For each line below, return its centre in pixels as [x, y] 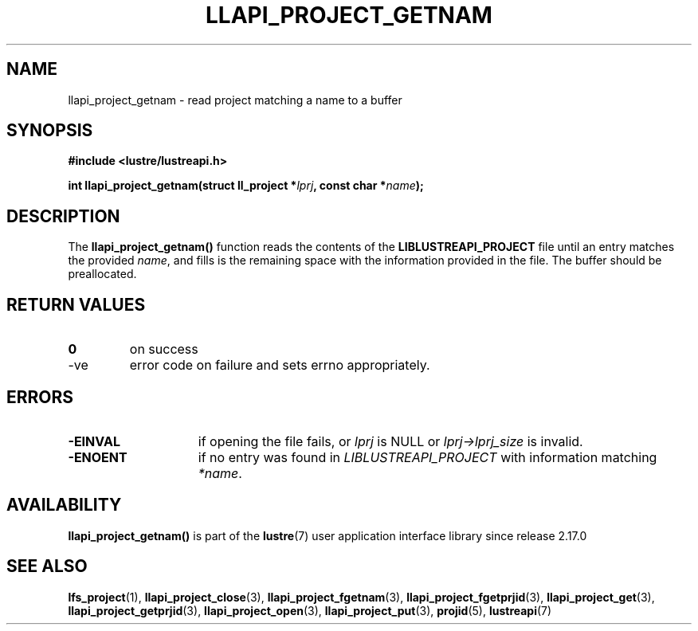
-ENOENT [98, 457]
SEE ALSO [47, 566]
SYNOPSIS [50, 131]
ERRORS [40, 397]
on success [164, 349]
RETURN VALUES [76, 304]
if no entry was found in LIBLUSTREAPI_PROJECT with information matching [427, 457]
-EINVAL [94, 441]
